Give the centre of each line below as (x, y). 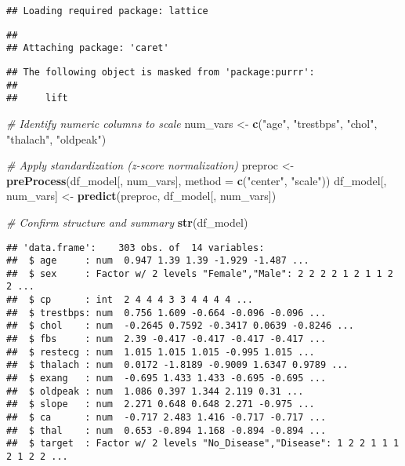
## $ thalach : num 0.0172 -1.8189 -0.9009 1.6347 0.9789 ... (177, 365)
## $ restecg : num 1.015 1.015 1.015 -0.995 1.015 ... (161, 352)
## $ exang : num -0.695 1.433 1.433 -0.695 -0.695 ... (166, 379)
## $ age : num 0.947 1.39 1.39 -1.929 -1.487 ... (158, 261)
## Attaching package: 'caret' (88, 48)
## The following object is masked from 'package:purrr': (161, 72)
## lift (37, 98)
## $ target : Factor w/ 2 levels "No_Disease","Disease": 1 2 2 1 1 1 (203, 444)
